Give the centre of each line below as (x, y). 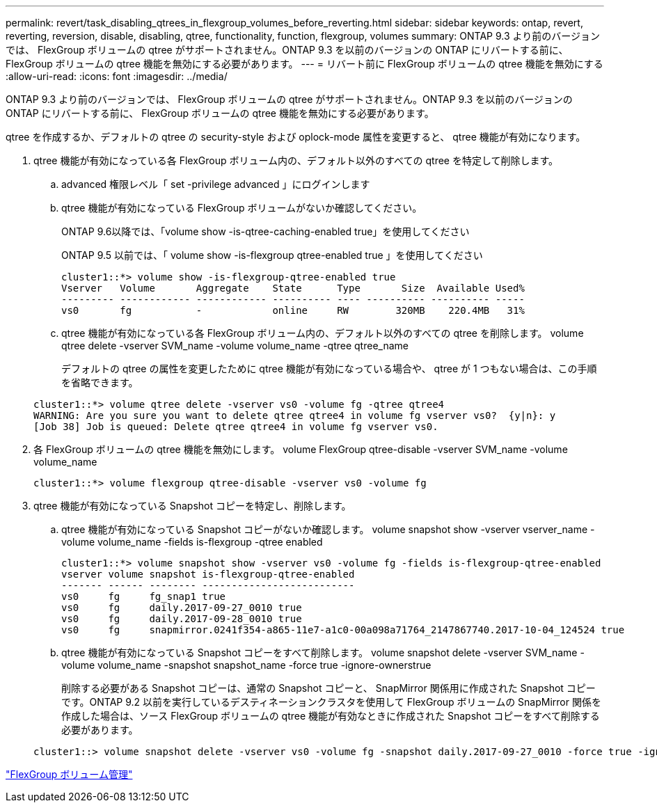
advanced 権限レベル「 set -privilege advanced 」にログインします (216, 184)
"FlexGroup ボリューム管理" (69, 774)
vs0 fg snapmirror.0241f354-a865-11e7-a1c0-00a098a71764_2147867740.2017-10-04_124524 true (343, 630)
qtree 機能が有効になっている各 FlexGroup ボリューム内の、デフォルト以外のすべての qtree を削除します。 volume (323, 333)
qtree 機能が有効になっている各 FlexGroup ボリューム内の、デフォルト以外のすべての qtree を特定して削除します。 (296, 160)
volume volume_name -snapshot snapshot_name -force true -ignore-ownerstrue (246, 665)
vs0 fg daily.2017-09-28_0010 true (182, 619)
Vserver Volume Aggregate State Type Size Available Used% (293, 288)
